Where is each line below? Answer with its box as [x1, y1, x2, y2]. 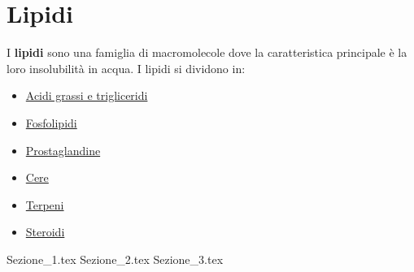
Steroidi [25, 223, 65, 240]
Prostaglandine [25, 141, 101, 158]
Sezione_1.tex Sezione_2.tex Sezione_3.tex [7, 250, 224, 267]
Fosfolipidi [25, 114, 77, 131]
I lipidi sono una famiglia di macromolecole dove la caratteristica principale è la [7, 44, 407, 61]
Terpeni [25, 196, 64, 213]
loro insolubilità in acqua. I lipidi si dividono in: [7, 59, 246, 76]
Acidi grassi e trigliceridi [25, 87, 148, 104]
